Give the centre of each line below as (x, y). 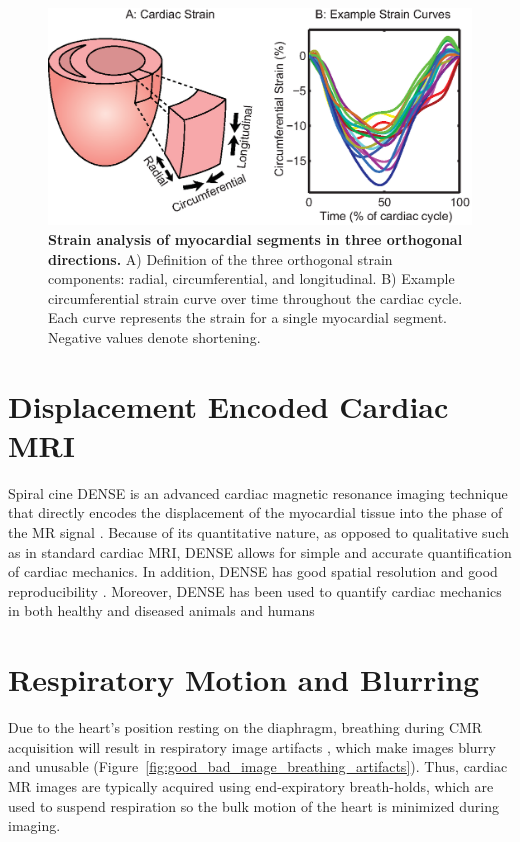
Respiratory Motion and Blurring (244, 679)
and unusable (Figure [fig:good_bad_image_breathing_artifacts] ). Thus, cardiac (258, 766)
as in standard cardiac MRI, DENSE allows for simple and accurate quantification (260, 551)
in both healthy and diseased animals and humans (161, 610)
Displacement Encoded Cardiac (228, 405)
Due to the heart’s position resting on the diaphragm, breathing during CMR (245, 727)
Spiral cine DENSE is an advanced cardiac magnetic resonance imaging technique (258, 492)
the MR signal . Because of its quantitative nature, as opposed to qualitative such (259, 532)
